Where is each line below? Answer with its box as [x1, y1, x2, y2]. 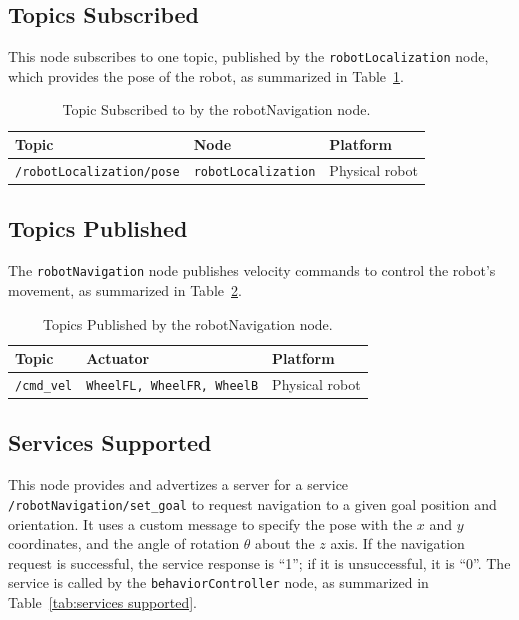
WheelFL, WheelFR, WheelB [86, 378, 259, 393]
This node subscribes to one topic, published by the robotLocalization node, [8, 46, 489, 67]
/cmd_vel [15, 378, 73, 393]
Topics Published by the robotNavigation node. [42, 313, 333, 334]
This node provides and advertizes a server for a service [8, 474, 349, 495]
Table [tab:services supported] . [8, 591, 197, 612]
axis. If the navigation [330, 533, 465, 554]
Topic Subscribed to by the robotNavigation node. [62, 99, 371, 120]
